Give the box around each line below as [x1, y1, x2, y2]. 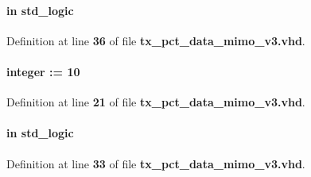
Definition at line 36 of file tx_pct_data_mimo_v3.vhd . [6, 32, 305, 48]
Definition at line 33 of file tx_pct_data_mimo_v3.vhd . [6, 155, 305, 171]
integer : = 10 [6, 63, 80, 79]
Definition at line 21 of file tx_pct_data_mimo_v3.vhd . [6, 94, 305, 110]
